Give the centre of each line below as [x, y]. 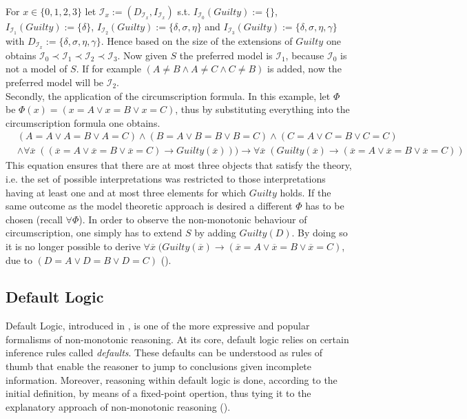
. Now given [142, 55]
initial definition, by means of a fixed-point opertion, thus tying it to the [158, 393]
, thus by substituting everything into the [262, 109]
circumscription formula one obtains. [83, 122]
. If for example [108, 69]
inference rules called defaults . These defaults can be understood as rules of [164, 352]
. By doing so [320, 233]
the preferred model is [226, 55]
